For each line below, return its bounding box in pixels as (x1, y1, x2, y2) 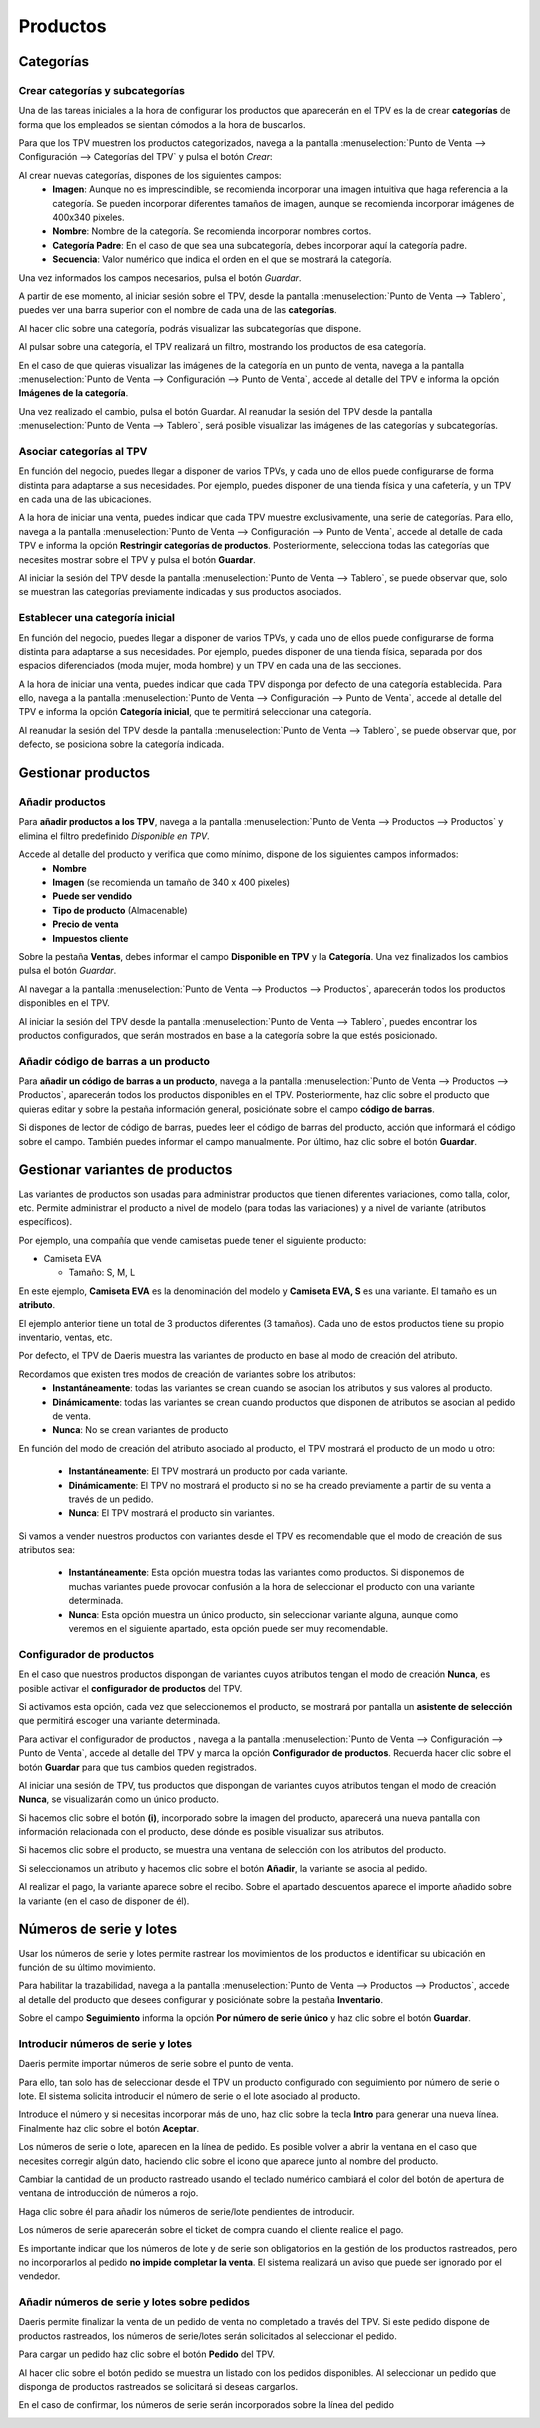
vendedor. (18, 2270, 61, 2282)
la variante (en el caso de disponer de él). (18, 1895, 190, 1907)
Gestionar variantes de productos (18, 1161, 233, 1179)
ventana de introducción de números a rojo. (18, 2187, 199, 2199)
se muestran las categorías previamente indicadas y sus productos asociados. (18, 586, 342, 598)
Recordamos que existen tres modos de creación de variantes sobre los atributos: (18, 1368, 356, 1380)
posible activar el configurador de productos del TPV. (18, 1682, 243, 1694)
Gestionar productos (18, 765, 151, 782)
